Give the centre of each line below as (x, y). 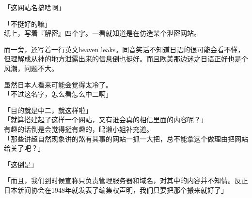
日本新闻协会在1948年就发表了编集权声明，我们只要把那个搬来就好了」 (116, 190)
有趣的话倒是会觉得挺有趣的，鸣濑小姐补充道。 (79, 129)
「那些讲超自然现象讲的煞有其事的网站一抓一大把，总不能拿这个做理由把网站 (126, 138)
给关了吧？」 (24, 148)
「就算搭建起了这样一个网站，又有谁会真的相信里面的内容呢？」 (106, 120)
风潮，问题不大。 (31, 68)
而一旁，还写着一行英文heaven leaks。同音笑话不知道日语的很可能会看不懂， (124, 49)
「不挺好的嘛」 (28, 23)
